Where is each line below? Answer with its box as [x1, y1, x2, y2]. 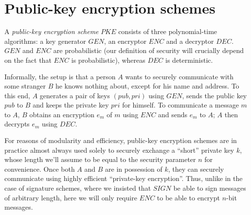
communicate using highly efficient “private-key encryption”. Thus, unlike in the [4, 173, 243, 183]
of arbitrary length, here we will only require [4, 192, 137, 202]
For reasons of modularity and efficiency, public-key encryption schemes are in [4, 135, 237, 145]
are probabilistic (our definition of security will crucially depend [53, 45, 244, 55]
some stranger [4, 81, 46, 91]
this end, [4, 90, 30, 100]
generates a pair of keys [39, 90, 110, 100]
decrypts [4, 119, 30, 129]
